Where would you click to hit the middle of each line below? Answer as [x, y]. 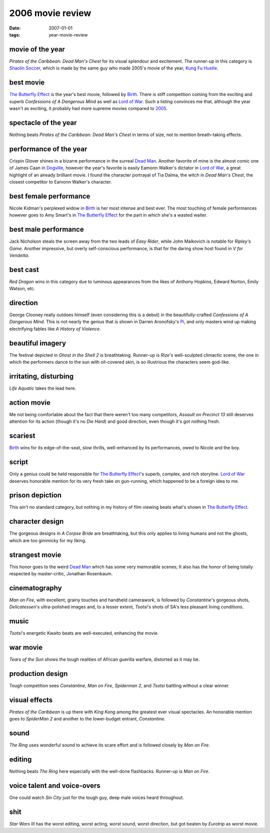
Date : [15, 28]
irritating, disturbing [41, 376]
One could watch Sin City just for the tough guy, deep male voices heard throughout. [97, 797]
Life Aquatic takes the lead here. [43, 388]
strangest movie [35, 555]
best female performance [50, 196]
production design [38, 674]
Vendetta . [19, 255]
